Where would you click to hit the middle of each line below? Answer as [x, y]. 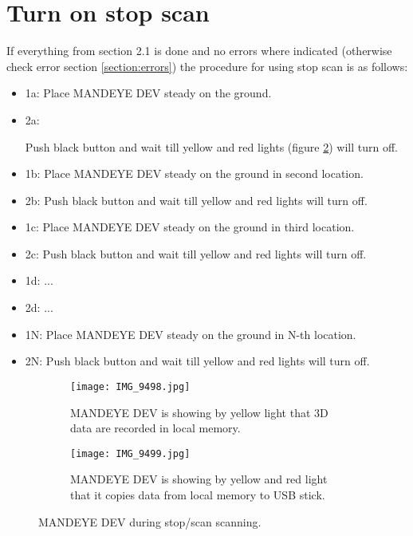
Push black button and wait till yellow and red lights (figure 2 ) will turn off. [211, 146]
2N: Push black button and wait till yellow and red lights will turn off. [197, 361]
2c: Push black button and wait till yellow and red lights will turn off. [196, 253]
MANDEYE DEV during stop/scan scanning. [150, 521]
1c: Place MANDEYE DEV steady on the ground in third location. [190, 227]
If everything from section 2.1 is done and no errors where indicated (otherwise [199, 51]
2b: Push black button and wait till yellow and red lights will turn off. [196, 200]
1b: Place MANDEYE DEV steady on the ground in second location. [194, 173]
